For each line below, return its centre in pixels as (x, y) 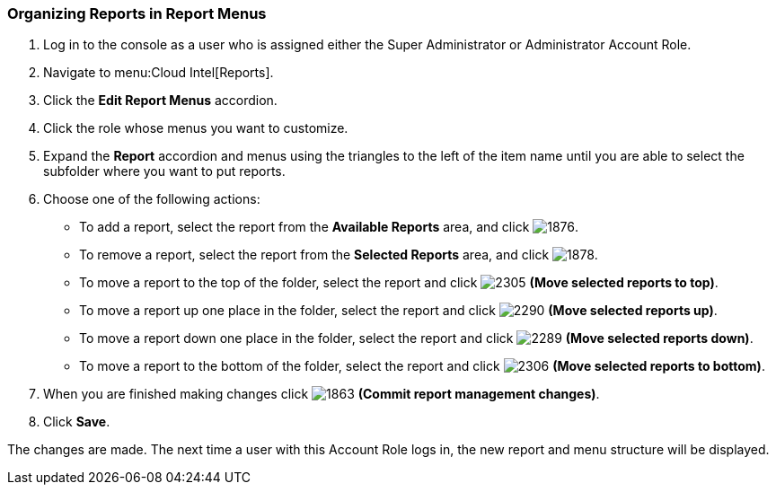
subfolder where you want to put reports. (164, 171)
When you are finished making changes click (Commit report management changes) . (322, 394)
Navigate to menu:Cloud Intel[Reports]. (159, 73)
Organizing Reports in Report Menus (137, 13)
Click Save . (77, 422)
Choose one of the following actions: (152, 199)
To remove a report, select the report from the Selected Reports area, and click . (339, 255)
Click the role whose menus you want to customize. (196, 128)
